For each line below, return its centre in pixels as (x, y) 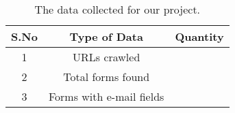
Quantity (199, 36)
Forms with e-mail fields (106, 96)
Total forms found (107, 77)
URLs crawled (106, 57)
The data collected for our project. (117, 9)
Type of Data (106, 36)
